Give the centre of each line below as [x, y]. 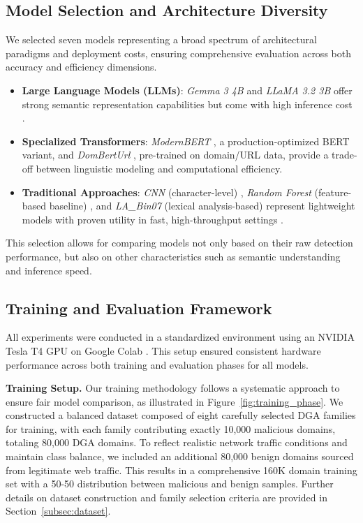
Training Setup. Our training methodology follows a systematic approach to [173, 388]
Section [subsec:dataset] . [58, 511]
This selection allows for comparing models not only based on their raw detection [179, 243]
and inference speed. [49, 270]
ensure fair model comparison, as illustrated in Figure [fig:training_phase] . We [175, 401]
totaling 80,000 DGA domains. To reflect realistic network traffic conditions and [177, 442]
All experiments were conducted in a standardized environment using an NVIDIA [180, 337]
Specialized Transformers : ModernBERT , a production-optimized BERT [186, 141]
